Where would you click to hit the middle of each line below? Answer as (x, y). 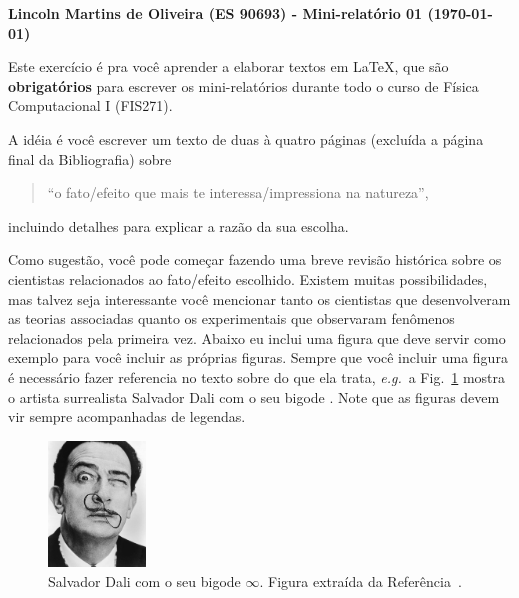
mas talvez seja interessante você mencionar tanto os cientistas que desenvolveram (259, 298)
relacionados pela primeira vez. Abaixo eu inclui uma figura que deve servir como (257, 337)
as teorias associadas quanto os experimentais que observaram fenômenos (231, 318)
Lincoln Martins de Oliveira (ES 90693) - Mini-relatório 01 (215, 13)
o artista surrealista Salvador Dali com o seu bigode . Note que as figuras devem (254, 396)
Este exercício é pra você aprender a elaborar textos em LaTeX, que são (228, 66)
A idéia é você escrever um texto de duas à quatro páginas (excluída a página (246, 138)
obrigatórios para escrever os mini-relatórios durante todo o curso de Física (243, 85)
